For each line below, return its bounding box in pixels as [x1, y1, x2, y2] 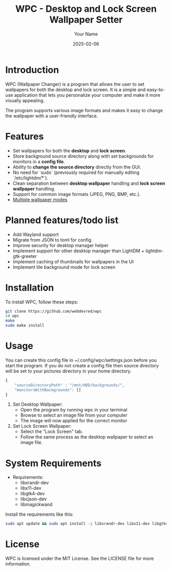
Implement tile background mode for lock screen [12, 264, 116, 270]
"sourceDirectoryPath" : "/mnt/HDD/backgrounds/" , [14, 382, 125, 388]
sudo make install [5, 323, 45, 328]
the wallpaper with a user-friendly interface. [5, 113, 98, 119]
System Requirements [5, 457, 101, 469]
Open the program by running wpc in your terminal [20, 407, 127, 413]
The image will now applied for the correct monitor [20, 418, 127, 424]
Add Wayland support [12, 231, 59, 237]
